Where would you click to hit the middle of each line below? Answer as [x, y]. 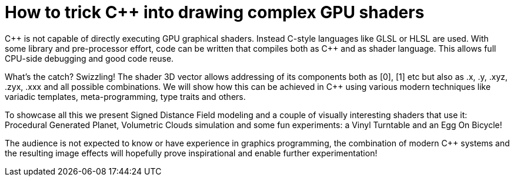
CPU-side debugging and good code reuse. [89, 58]
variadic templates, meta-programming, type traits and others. [125, 96]
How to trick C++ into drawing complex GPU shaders [215, 12]
